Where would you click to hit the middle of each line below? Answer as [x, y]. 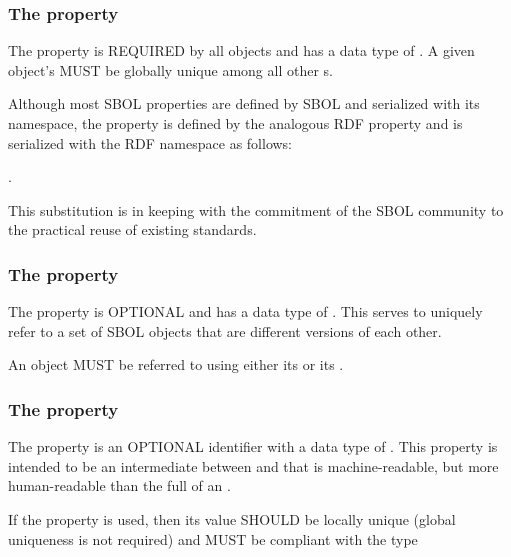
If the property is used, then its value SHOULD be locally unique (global [232, 518]
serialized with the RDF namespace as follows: [150, 142]
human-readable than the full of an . [119, 485]
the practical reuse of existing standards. [132, 229]
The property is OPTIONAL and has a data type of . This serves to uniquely [245, 311]
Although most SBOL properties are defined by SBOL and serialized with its [244, 103]
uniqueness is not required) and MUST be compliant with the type [213, 538]
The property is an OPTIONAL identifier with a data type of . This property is [253, 446]
